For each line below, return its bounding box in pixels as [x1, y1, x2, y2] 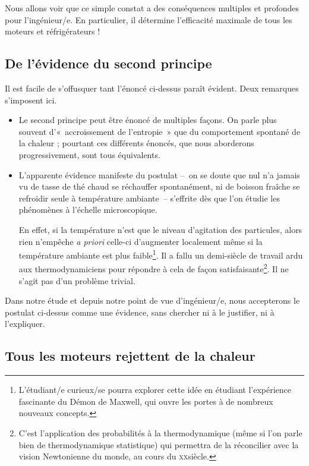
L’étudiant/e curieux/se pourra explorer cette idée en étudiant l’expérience [18, 383, 292, 396]
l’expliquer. [5, 317, 45, 330]
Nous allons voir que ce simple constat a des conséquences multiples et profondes [5, 2, 299, 14]
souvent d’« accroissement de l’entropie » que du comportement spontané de [18, 125, 301, 137]
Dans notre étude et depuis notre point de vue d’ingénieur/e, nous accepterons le [5, 294, 300, 307]
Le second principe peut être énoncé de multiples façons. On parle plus [18, 114, 277, 126]
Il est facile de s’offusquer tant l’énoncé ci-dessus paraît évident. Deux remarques [5, 81, 299, 94]
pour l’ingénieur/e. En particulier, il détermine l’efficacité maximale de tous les [5, 13, 292, 26]
